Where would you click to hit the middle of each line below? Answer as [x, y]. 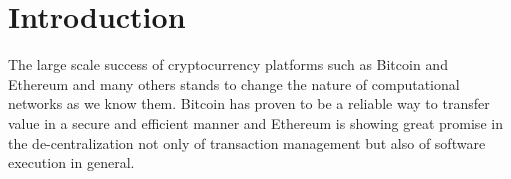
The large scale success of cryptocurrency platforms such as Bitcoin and [228, 64]
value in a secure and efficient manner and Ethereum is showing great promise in [255, 122]
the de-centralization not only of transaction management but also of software [247, 142]
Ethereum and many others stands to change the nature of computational [234, 83]
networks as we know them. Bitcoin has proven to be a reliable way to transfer [249, 103]
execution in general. [71, 162]
